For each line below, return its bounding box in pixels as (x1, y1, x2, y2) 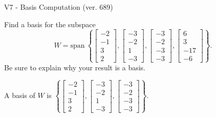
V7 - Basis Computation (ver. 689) (4, 2, 113, 12)
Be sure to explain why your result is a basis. (4, 62, 146, 72)
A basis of (4, 90, 35, 101)
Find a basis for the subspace (4, 18, 96, 29)
